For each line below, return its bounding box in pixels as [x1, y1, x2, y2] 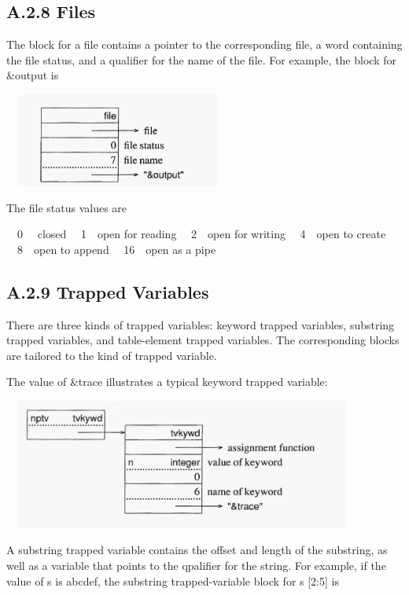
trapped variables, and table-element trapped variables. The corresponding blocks [6, 332, 400, 348]
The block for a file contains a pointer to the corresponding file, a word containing [6, 36, 403, 53]
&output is [6, 67, 59, 83]
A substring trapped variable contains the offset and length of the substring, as [6, 542, 388, 558]
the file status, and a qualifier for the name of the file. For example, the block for [6, 51, 396, 68]
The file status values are [6, 199, 127, 215]
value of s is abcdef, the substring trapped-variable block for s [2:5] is [6, 572, 339, 589]
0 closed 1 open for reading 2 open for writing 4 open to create [17, 226, 386, 242]
